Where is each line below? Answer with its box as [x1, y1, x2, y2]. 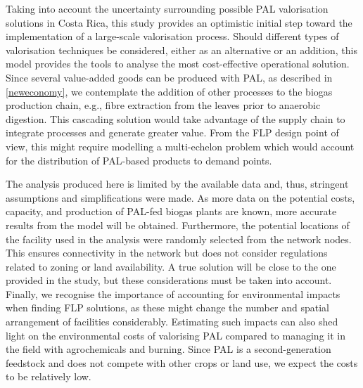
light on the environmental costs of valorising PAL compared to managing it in [6, 328, 345, 342]
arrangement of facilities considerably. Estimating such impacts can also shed [6, 314, 338, 329]
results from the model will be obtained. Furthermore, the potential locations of [6, 217, 350, 232]
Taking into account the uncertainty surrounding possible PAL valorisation [6, 1, 329, 15]
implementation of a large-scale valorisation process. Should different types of [6, 29, 339, 44]
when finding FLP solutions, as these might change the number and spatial [6, 300, 329, 315]
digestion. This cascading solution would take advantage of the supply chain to [6, 111, 345, 126]
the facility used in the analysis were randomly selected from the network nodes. [6, 231, 352, 246]
